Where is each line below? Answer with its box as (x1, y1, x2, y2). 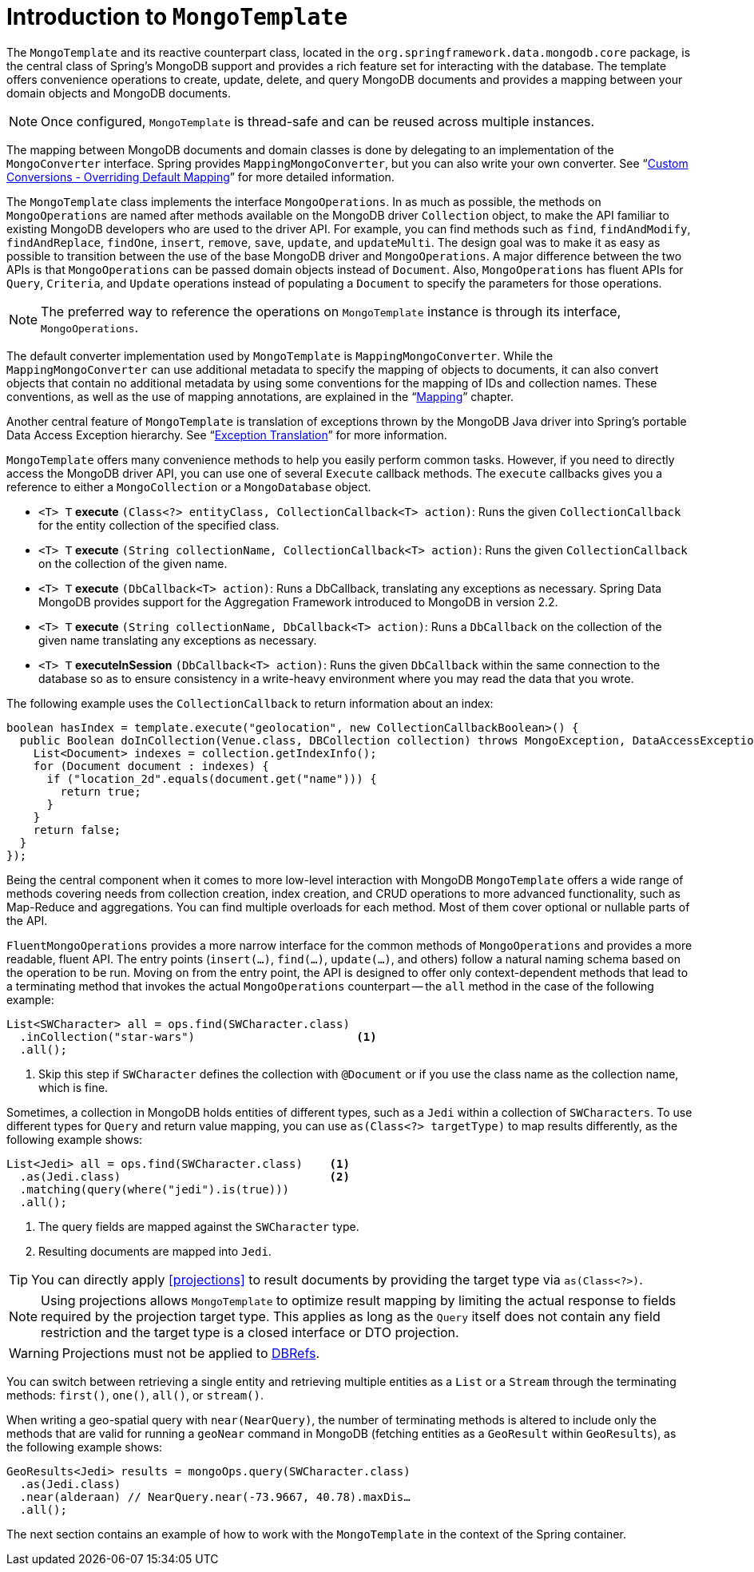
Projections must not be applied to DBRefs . (62, 1344, 320, 1361)
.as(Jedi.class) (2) (19, 1169, 350, 1183)
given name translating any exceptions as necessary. (38, 633, 317, 647)
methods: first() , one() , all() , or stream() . (6, 1387, 264, 1402)
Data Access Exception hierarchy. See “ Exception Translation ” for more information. (6, 427, 447, 442)
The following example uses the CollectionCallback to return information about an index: (6, 696, 494, 710)
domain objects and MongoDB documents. (6, 85, 231, 100)
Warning (9, 1344, 59, 1361)
